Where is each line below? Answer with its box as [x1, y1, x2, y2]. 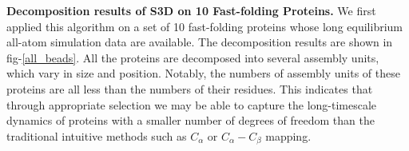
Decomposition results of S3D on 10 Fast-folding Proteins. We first [6, 2, 376, 18]
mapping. [265, 127, 312, 144]
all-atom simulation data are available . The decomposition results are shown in [6, 34, 393, 50]
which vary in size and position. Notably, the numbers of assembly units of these [6, 65, 400, 81]
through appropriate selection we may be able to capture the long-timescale [6, 96, 377, 113]
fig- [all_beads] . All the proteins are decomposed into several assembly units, [6, 49, 379, 66]
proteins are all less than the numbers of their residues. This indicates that [6, 80, 373, 97]
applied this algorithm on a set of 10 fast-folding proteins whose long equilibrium [6, 18, 403, 34]
